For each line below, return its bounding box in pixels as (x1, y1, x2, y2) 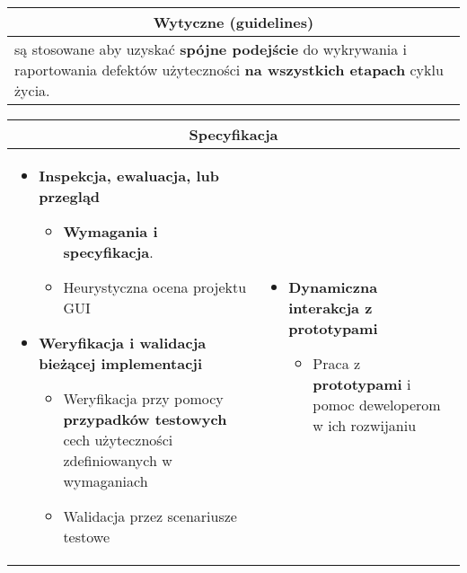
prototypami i (313, 374, 411, 394)
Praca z (313, 353, 361, 374)
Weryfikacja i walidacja (39, 332, 207, 353)
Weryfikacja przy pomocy (63, 388, 224, 409)
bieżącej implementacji (39, 353, 203, 374)
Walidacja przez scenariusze (63, 506, 237, 526)
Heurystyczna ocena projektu (63, 277, 247, 297)
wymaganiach (63, 471, 148, 491)
